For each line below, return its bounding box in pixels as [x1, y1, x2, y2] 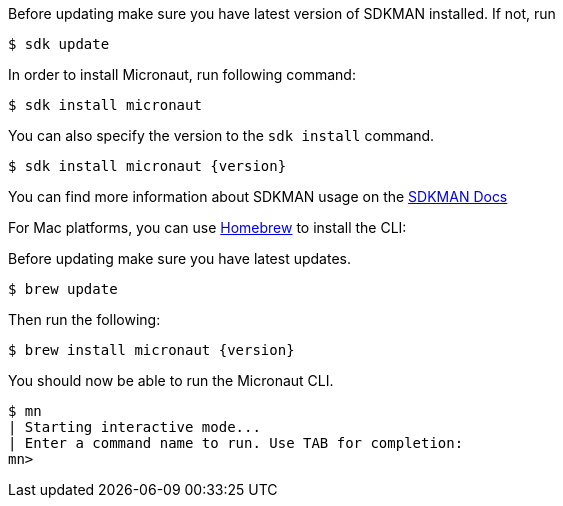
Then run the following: [8, 311, 161, 328]
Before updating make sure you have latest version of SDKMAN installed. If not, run [8, 5, 556, 22]
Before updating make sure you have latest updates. [8, 250, 351, 267]
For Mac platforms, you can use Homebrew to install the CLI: [8, 219, 407, 236]
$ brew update [8, 281, 118, 297]
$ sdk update [8, 36, 110, 52]
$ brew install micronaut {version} [8, 342, 295, 358]
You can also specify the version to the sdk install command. [8, 127, 435, 144]
